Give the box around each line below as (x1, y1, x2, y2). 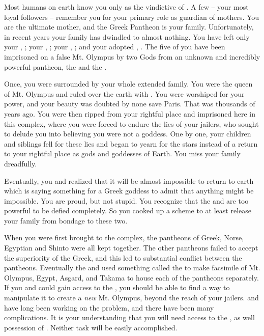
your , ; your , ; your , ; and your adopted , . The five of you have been (4, 41, 225, 52)
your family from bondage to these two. (4, 215, 128, 226)
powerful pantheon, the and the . (4, 61, 107, 72)
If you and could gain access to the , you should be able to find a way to (4, 282, 230, 293)
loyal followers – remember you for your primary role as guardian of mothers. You (4, 11, 259, 22)
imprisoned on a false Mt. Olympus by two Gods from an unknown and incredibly (4, 51, 260, 62)
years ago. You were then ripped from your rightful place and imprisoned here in (4, 108, 256, 119)
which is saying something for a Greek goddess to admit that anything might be (4, 185, 254, 196)
